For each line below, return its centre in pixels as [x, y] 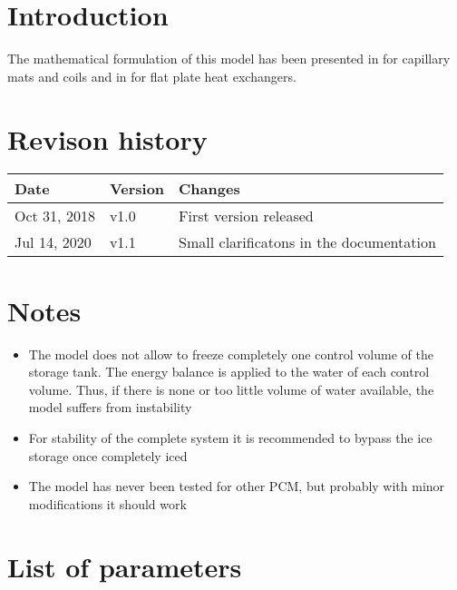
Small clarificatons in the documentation [307, 242]
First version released [246, 216]
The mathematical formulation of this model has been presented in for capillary [229, 59]
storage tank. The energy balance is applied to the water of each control [229, 372]
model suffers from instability [110, 407]
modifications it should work [107, 503]
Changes [209, 189]
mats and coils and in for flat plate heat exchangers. [152, 76]
